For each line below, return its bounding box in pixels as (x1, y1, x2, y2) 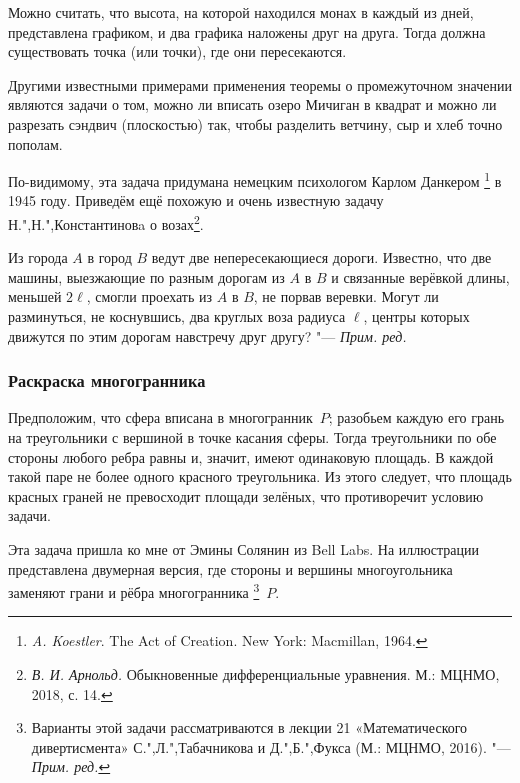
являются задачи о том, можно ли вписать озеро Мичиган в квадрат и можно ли (8, 94, 497, 115)
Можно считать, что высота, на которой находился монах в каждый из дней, (8, 2, 474, 22)
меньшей (8, 286, 62, 307)
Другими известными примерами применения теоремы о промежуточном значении (8, 74, 512, 95)
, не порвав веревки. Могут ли (253, 286, 439, 307)
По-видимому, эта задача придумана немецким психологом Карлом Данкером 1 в (8, 168, 502, 191)
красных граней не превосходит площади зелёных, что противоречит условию (8, 485, 484, 506)
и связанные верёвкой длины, (331, 266, 510, 287)
